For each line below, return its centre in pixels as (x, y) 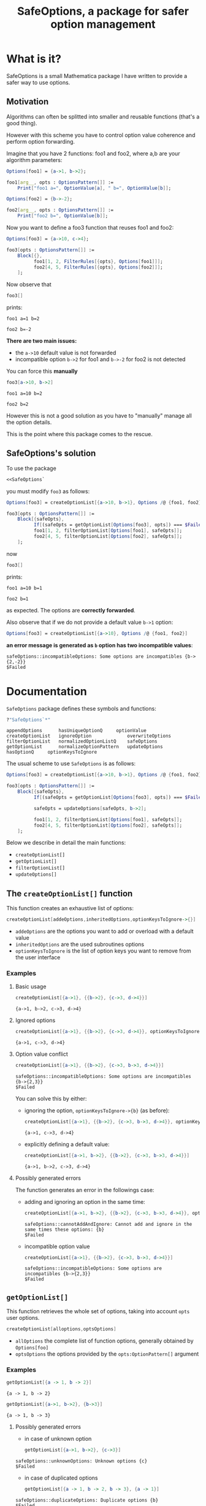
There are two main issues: (42, 341)
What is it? (34, 59)
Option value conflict (42, 1054)
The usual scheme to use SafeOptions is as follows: (71, 763)
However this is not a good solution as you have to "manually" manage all (99, 416)
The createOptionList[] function (70, 893)
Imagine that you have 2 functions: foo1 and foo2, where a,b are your (93, 153)
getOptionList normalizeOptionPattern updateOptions (85, 747)
